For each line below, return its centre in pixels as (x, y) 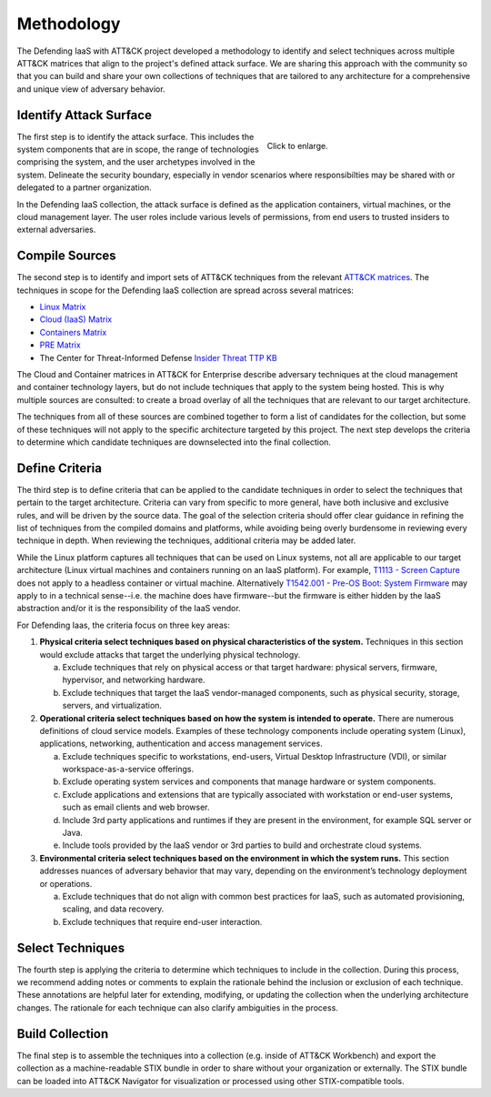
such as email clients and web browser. (136, 807)
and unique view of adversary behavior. (91, 89)
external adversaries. (56, 230)
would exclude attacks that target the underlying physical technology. (170, 654)
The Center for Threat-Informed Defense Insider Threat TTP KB (158, 357)
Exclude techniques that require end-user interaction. (162, 921)
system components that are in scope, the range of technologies (138, 149)
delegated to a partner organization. (84, 187)
